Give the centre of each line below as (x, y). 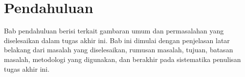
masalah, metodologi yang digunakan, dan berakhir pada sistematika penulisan (122, 59)
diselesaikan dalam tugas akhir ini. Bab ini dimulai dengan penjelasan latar (117, 40)
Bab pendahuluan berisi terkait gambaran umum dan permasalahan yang (114, 31)
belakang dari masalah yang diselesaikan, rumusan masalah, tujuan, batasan (119, 50)
